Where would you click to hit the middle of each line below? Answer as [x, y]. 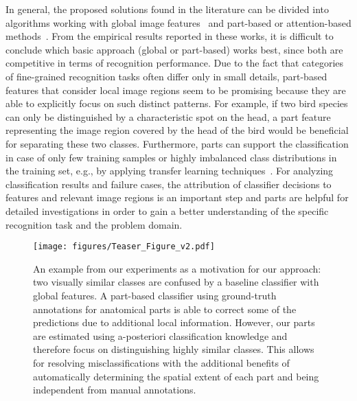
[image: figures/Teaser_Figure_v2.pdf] [124, 247]
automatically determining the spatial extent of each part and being [176, 376]
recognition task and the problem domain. [94, 224]
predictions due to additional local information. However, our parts [174, 322]
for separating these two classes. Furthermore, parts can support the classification [177, 143]
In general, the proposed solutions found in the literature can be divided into [168, 9]
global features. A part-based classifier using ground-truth [155, 295]
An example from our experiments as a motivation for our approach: [177, 268]
